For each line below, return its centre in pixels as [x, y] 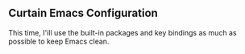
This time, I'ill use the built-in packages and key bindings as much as [122, 32]
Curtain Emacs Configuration [83, 13]
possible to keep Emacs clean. [59, 41]
